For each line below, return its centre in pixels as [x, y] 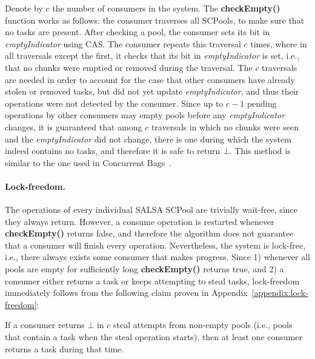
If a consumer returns [45, 325]
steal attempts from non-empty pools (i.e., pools [203, 325]
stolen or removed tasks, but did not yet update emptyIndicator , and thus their [152, 91]
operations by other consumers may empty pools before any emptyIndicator [145, 115]
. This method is [260, 151]
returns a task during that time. [64, 348]
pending [262, 103]
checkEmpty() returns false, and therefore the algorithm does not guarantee [149, 233]
